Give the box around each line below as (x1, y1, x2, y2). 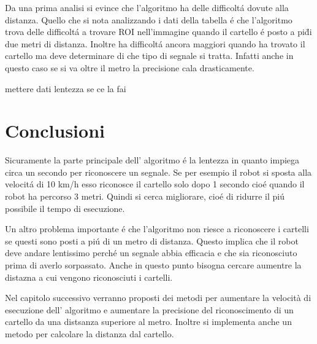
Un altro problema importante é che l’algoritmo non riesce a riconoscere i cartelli (5, 222, 309, 235)
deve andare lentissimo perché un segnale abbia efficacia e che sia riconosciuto (5, 246, 297, 259)
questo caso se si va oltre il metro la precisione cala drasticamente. (5, 61, 254, 74)
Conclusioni (5, 118, 105, 143)
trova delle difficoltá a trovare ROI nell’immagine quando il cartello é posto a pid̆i (5, 25, 312, 38)
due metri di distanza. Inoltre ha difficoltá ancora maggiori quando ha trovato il (5, 37, 305, 50)
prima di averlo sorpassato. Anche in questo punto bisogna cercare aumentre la (5, 259, 302, 272)
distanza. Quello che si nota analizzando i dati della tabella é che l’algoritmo (5, 13, 292, 26)
